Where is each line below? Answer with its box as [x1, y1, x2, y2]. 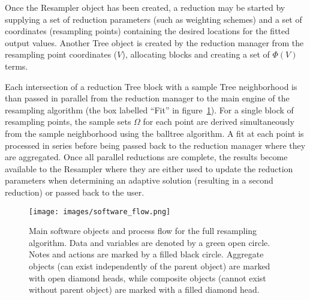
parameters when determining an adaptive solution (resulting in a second [5, 174, 273, 187]
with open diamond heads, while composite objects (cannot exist [29, 271, 266, 284]
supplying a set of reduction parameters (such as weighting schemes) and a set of [5, 13, 302, 25]
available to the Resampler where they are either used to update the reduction [5, 162, 293, 175]
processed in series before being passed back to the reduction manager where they [5, 139, 306, 151]
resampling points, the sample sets [5, 115, 131, 128]
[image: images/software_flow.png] [29, 207, 171, 216]
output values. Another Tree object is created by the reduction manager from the [5, 36, 304, 49]
